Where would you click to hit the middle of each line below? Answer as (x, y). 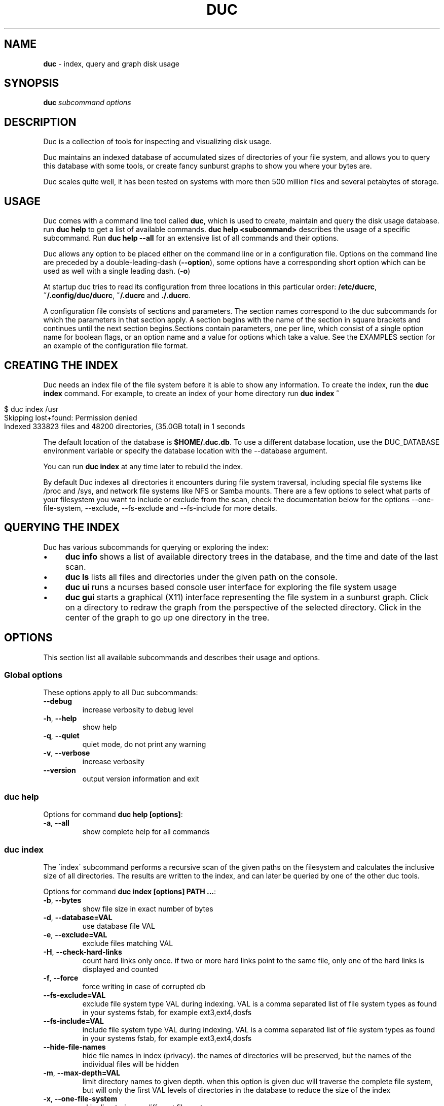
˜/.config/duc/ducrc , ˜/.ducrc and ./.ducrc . (117, 296)
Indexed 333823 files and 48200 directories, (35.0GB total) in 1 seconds (125, 426)
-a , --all (56, 823)
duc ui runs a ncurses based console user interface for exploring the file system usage (231, 587)
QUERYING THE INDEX (62, 528)
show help (100, 727)
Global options (33, 675)
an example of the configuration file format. (116, 346)
